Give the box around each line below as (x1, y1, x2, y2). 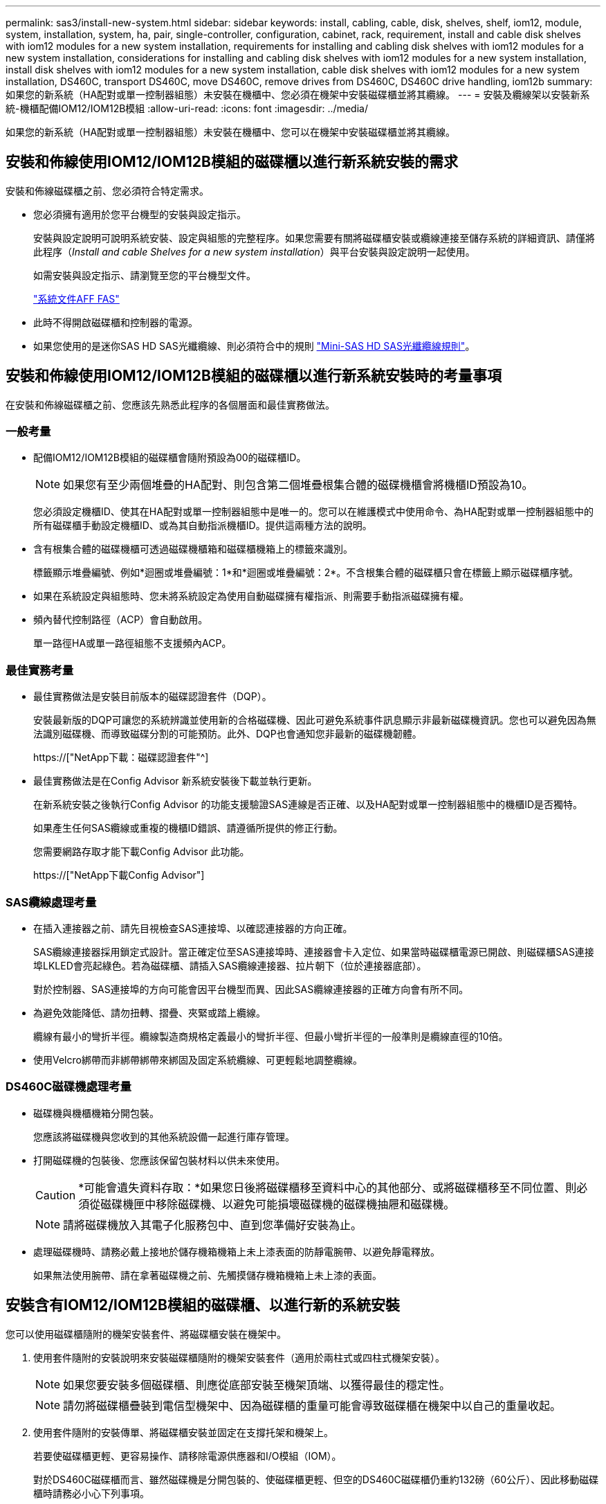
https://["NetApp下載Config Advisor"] (33, 869, 205, 881)
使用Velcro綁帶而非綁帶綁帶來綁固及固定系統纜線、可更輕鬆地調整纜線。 (33, 1053, 362, 1066)
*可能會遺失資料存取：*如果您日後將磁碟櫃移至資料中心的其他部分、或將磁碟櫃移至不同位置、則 (78, 1180, 577, 1194)
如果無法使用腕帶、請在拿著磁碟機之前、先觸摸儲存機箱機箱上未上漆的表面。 (33, 1269, 382, 1281)
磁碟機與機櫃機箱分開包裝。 (33, 1107, 159, 1119)
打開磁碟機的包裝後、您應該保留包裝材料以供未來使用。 (33, 1154, 285, 1166)
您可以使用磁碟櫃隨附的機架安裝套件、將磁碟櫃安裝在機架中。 (6, 1327, 286, 1340)
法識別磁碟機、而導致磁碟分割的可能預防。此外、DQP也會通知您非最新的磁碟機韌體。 (33, 728, 422, 740)
